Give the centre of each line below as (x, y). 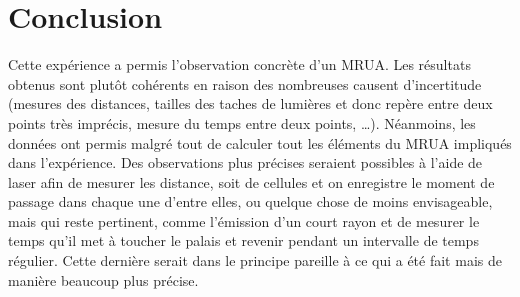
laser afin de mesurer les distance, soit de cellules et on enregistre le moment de (251, 181)
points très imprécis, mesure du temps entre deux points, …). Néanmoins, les (242, 122)
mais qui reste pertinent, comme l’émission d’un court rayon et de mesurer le (244, 220)
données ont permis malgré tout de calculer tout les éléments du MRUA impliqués (260, 142)
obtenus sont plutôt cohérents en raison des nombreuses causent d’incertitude (245, 83)
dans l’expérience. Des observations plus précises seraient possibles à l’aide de (245, 162)
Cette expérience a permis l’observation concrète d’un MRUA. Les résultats (239, 64)
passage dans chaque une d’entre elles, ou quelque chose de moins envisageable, (250, 201)
